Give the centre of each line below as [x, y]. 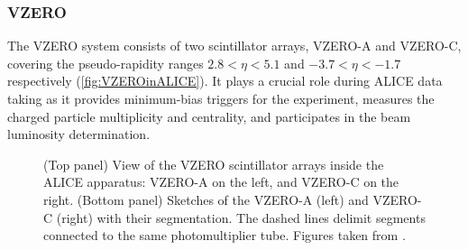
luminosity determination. [79, 134]
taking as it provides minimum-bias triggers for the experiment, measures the [221, 98]
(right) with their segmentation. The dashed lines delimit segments [241, 217]
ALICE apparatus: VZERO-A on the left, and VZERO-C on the [221, 182]
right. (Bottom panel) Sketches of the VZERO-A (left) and [206, 199]
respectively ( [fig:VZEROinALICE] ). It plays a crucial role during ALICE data [225, 81]
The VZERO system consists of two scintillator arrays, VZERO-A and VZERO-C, [234, 46]
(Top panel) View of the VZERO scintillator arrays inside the [214, 164]
